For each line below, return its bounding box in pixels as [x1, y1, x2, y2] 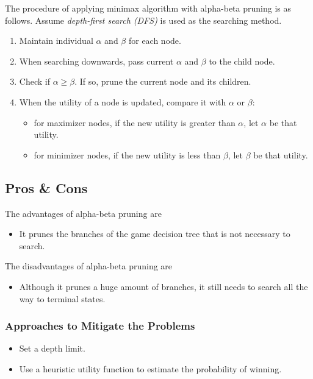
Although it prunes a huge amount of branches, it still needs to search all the [19, 280, 308, 292]
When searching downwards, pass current [19, 54, 174, 67]
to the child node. [209, 54, 275, 67]
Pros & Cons [5, 178, 88, 197]
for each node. [128, 34, 181, 47]
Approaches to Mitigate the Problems [5, 318, 195, 333]
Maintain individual [19, 34, 93, 47]
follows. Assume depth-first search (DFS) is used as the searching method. [5, 13, 282, 26]
